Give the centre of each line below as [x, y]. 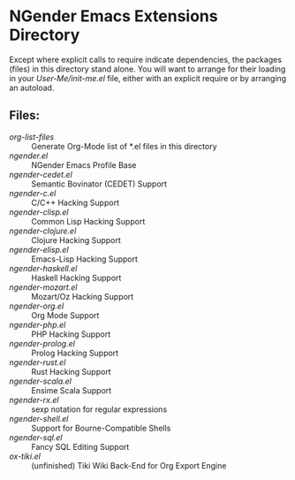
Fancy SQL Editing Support [80, 446]
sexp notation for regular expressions [99, 409]
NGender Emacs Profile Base [84, 164]
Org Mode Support [65, 315]
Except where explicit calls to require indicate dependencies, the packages [146, 59]
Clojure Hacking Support [76, 240]
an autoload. [32, 88]
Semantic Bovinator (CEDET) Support [99, 184]
